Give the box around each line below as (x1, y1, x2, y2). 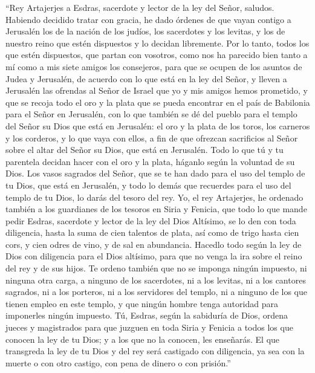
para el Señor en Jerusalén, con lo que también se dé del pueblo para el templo (5, 108, 297, 120)
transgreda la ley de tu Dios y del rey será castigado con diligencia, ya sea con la (5, 345, 305, 357)
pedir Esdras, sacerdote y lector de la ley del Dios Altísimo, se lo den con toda (5, 214, 296, 227)
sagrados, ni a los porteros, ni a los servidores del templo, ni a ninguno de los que (5, 285, 307, 298)
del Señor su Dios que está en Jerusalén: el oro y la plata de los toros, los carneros (5, 119, 310, 132)
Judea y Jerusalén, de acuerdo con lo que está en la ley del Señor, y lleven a (5, 72, 287, 85)
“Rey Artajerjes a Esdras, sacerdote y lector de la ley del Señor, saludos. (5, 1, 274, 13)
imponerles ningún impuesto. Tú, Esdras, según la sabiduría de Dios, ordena (5, 309, 288, 322)
